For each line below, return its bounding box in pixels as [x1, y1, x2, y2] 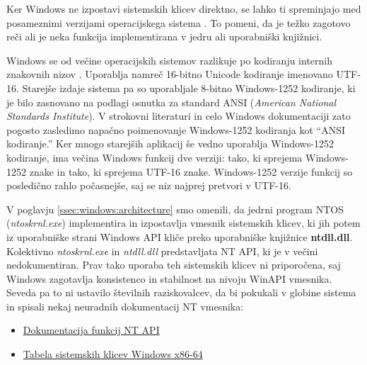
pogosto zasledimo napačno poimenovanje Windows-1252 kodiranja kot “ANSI [6, 122, 346, 137]
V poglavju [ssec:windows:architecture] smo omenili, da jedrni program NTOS [6, 201, 344, 216]
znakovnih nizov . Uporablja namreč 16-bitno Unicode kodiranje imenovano [6, 67, 333, 82]
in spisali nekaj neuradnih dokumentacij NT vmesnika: [6, 298, 244, 313]
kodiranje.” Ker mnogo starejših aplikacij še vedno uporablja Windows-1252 [6, 136, 334, 151]
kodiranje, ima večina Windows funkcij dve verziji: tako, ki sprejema [6, 150, 303, 164]
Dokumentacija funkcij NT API [23, 322, 160, 337]
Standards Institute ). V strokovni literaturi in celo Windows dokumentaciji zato [6, 108, 351, 123]
